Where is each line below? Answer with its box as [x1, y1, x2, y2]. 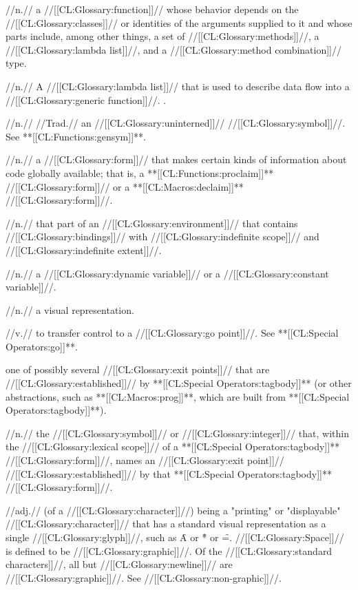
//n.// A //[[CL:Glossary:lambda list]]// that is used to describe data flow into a [6, 78, 350, 93]
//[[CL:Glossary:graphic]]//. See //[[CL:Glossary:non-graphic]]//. [6, 570, 282, 584]
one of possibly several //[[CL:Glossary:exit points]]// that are [6, 362, 270, 377]
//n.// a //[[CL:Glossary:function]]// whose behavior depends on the [6, 2, 299, 16]
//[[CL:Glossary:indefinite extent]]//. [6, 242, 162, 257]
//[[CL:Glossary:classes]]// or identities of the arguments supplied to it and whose [6, 15, 352, 30]
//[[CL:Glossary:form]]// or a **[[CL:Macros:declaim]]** [6, 179, 244, 193]
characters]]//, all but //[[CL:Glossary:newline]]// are [6, 557, 233, 571]
